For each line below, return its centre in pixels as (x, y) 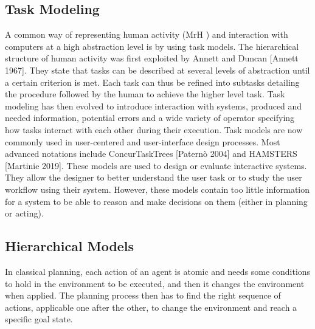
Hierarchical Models (70, 246)
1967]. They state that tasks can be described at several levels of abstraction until (157, 70)
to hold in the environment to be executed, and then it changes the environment (155, 283)
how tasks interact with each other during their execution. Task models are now (154, 129)
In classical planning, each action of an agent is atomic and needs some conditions (158, 271)
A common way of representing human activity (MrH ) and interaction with (147, 34)
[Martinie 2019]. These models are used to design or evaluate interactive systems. (156, 165)
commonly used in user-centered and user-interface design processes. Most (143, 141)
